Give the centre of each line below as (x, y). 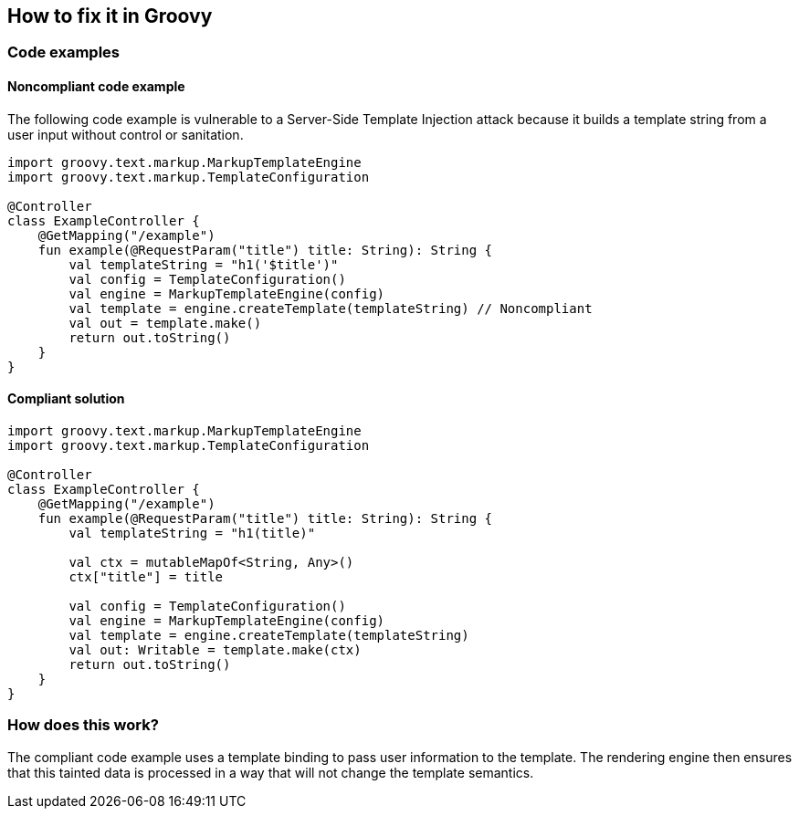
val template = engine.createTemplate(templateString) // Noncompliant (331, 308)
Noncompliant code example (96, 87)
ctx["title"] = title (146, 576)
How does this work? (83, 725)
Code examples (64, 52)
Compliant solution (66, 399)
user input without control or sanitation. (126, 134)
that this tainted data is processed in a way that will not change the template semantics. (271, 772)
